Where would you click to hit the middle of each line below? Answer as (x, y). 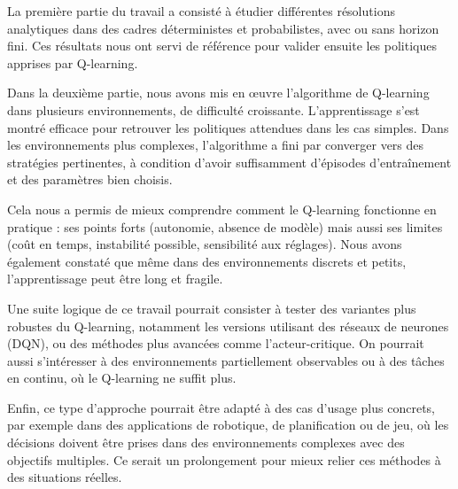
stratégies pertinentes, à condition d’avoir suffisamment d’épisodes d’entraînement (229, 162)
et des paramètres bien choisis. (90, 179)
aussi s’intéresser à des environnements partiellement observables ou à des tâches (226, 360)
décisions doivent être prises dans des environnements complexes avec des (206, 442)
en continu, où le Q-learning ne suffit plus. (122, 378)
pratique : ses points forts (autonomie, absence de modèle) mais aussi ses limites (225, 226)
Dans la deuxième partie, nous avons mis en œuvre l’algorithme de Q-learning (218, 93)
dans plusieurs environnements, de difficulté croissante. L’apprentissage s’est (213, 109)
